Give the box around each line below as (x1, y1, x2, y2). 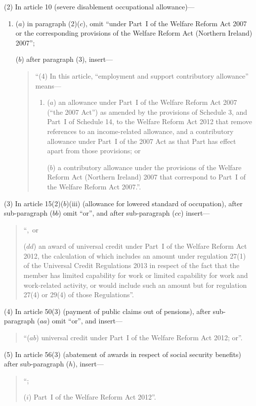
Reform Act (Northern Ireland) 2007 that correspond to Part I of (47, 172, 246, 182)
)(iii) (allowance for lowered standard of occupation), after (66, 198, 243, 208)
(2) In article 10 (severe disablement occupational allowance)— (4, 1, 195, 11)
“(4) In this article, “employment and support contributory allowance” (35, 70, 249, 81)
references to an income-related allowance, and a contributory (47, 126, 234, 136)
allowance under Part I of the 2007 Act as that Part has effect (47, 135, 236, 146)
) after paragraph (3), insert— (21, 54, 113, 64)
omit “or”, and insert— (52, 316, 123, 326)
